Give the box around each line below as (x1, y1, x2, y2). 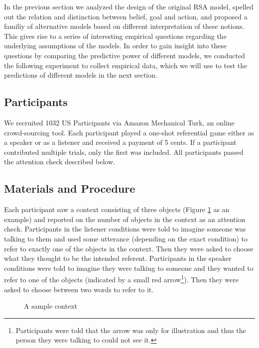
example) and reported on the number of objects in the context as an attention (4, 214, 246, 224)
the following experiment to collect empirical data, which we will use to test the (4, 60, 248, 70)
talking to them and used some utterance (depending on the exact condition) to (4, 233, 248, 243)
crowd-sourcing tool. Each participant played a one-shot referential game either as (4, 127, 254, 137)
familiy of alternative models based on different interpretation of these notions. (4, 21, 245, 31)
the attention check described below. (4, 156, 115, 167)
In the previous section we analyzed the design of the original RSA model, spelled (4, 1, 254, 11)
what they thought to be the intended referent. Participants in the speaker (4, 253, 232, 263)
